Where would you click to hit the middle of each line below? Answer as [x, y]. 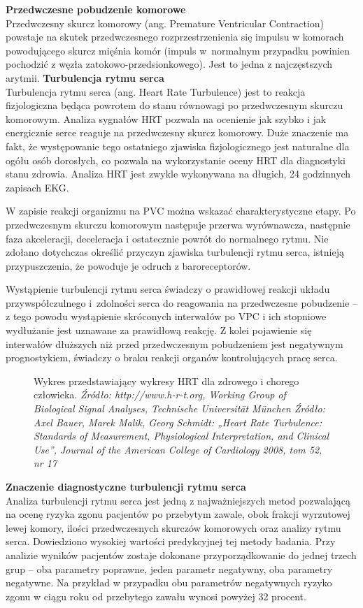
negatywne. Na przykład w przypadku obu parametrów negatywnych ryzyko [169, 582]
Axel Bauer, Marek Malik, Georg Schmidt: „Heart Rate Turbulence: [178, 422]
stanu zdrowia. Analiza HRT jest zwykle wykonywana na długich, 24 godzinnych [178, 174]
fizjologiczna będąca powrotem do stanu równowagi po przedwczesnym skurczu [175, 105]
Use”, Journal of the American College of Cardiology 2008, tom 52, [178, 449]
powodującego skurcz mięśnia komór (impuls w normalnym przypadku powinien [178, 50]
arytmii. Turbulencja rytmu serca [85, 77]
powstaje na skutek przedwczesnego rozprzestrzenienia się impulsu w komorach [175, 37]
